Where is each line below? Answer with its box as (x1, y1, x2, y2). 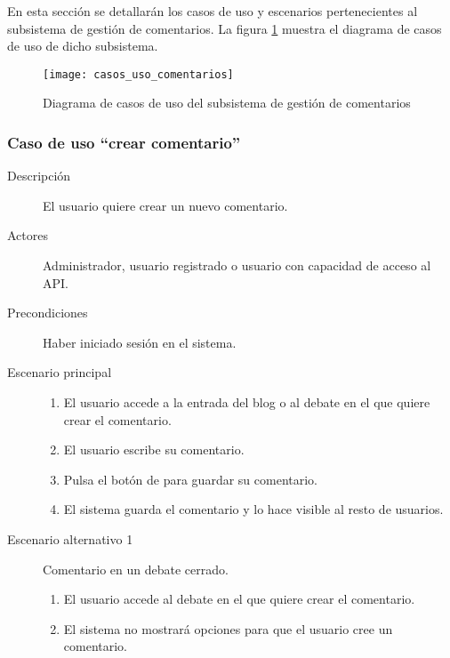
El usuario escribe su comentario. (63, 440, 245, 459)
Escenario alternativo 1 (7, 529, 133, 548)
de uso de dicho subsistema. (7, 36, 158, 55)
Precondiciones (7, 303, 88, 322)
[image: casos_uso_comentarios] (43, 68, 234, 81)
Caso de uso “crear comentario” (7, 131, 241, 153)
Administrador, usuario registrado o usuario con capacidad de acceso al (43, 256, 431, 275)
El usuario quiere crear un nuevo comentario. (43, 196, 288, 214)
